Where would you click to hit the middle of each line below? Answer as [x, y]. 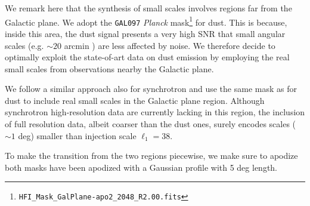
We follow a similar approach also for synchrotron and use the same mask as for [151, 89]
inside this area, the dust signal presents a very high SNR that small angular [145, 33]
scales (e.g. [24, 45]
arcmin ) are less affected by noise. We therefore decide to [170, 45]
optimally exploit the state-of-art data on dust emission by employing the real [147, 57]
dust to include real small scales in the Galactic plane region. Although [135, 100]
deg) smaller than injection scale [77, 135]
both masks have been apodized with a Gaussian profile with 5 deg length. [141, 167]
